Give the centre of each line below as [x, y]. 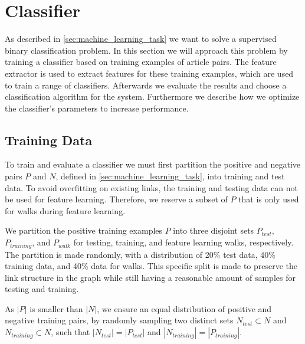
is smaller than [56, 308]
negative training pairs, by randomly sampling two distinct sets [119, 320]
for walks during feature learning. [65, 210]
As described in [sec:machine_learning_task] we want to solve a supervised [141, 39]
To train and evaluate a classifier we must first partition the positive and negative [153, 164]
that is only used [269, 199]
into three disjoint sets [214, 230]
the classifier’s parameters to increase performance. [97, 108]
